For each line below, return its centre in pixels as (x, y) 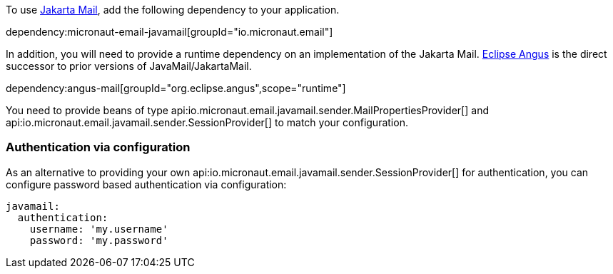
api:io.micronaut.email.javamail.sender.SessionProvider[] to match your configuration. (207, 122)
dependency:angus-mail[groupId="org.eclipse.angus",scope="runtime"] (176, 88)
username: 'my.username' (99, 229)
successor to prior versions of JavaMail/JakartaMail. (129, 66)
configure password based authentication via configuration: (146, 184)
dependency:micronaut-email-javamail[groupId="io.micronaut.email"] (169, 32)
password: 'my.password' (99, 240)
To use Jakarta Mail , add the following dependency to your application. (173, 10)
